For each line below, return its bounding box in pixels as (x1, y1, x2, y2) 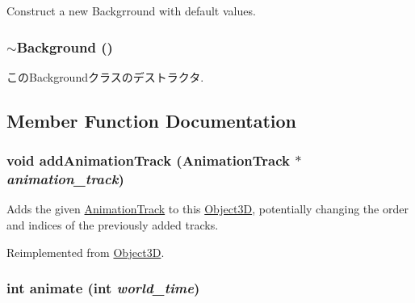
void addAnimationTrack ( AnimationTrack (6, 150, 290, 170)
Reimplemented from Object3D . (6, 243, 165, 260)
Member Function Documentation (6, 107, 297, 133)
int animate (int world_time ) (6, 278, 200, 298)
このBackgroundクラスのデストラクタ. (6, 68, 204, 85)
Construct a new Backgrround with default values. (6, 2, 256, 19)
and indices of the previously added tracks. (6, 216, 219, 233)
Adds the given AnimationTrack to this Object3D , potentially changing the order (6, 200, 409, 217)
